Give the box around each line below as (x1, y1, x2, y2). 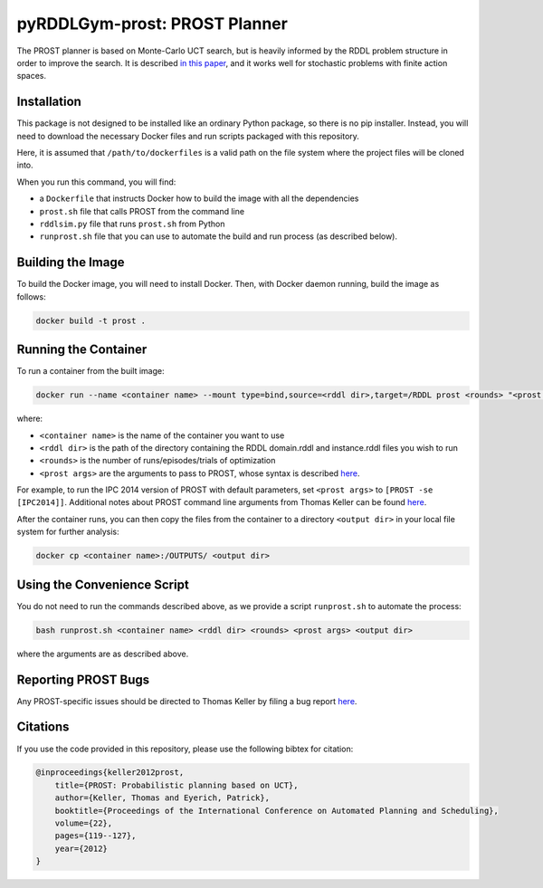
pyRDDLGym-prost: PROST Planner (16, 14, 289, 33)
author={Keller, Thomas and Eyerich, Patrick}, (54, 793, 271, 803)
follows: (16, 291, 46, 302)
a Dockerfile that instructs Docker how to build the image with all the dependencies (39, 193, 359, 204)
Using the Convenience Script (16, 577, 189, 592)
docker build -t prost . (35, 315, 147, 326)
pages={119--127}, (54, 831, 137, 841)
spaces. (16, 71, 47, 81)
